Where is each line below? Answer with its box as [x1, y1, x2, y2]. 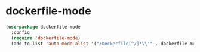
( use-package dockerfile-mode [5, 24, 81, 30]
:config [11, 29, 30, 35]
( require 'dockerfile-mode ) [11, 35, 81, 41]
